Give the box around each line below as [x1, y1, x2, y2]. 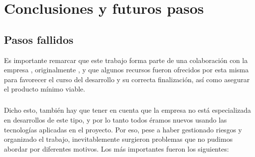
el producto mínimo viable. [4, 84, 85, 94]
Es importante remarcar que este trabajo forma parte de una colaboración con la [4, 55, 248, 65]
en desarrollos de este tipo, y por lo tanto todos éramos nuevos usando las [4, 114, 227, 125]
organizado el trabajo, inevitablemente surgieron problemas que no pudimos [4, 134, 233, 144]
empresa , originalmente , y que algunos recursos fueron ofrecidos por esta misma [4, 64, 249, 75]
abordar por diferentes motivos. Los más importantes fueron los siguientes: [4, 143, 229, 154]
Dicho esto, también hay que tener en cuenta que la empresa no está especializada [4, 105, 251, 115]
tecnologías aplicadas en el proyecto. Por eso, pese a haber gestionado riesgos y [4, 124, 242, 134]
